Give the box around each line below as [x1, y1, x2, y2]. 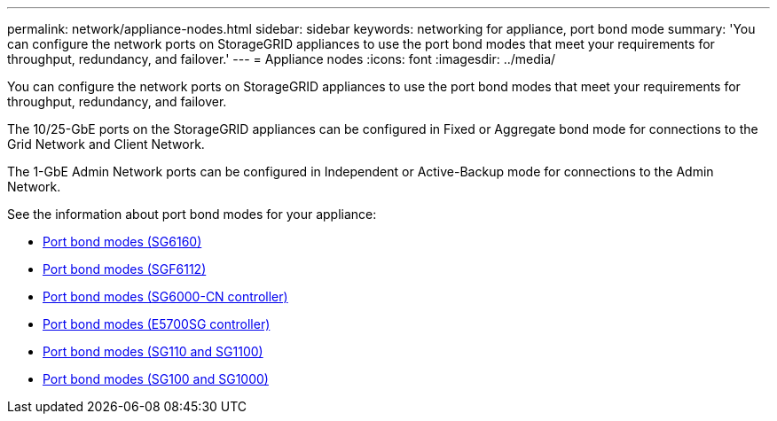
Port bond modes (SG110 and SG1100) [43, 344, 263, 359]
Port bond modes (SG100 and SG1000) [43, 371, 269, 386]
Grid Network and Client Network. [7, 136, 205, 152]
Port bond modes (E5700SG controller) [43, 316, 271, 331]
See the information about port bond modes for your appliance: [7, 207, 377, 222]
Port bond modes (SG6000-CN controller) [43, 289, 288, 304]
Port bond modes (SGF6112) [43, 261, 207, 277]
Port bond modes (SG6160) [43, 234, 202, 249]
